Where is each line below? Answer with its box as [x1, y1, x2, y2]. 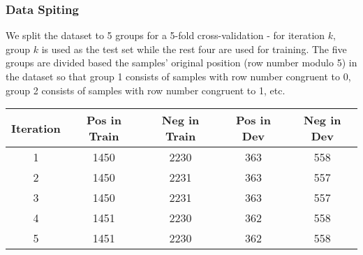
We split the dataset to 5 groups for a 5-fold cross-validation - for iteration [6, 28, 325, 43]
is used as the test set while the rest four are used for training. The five [41, 41, 347, 56]
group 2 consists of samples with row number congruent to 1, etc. [6, 82, 286, 97]
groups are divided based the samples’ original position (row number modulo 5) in [6, 55, 357, 70]
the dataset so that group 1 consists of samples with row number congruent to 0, [6, 69, 351, 83]
